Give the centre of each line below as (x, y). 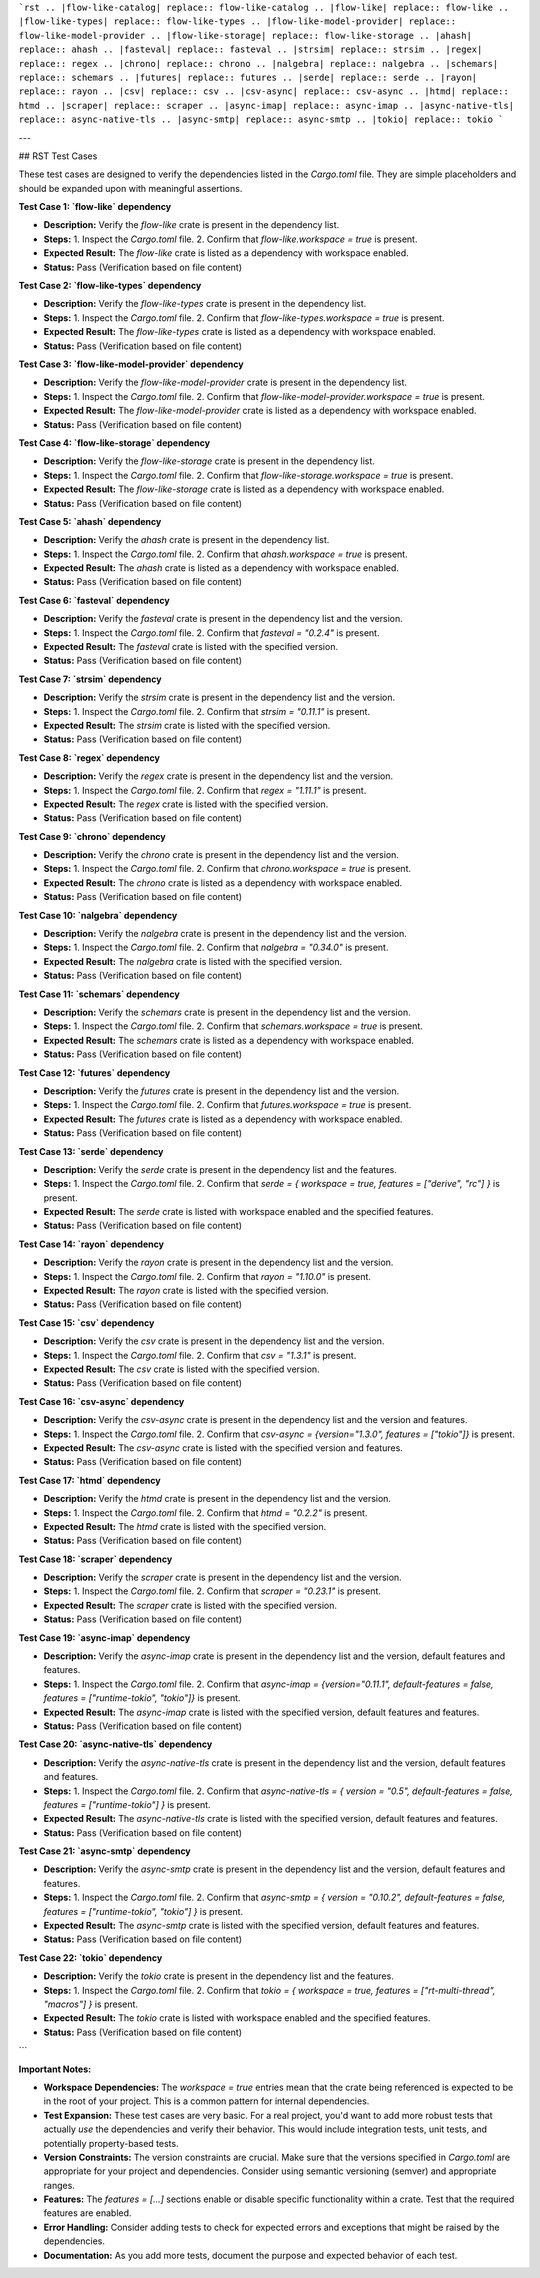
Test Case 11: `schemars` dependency (99, 994)
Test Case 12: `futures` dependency (94, 1072)
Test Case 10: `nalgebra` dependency (98, 915)
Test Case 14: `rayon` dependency (91, 1244)
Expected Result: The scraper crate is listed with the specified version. (190, 1605)
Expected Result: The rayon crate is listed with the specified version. (186, 1291)
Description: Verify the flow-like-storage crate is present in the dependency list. (209, 461)
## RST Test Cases (58, 156)
